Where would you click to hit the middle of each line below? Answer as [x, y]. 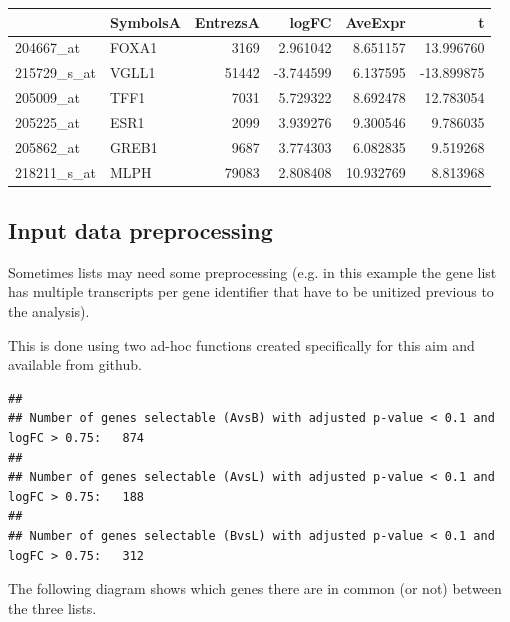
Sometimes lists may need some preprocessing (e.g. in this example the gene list [252, 271]
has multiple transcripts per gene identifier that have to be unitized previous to [251, 291]
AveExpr [375, 21]
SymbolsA [145, 21]
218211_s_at [55, 171]
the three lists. [52, 607]
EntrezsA [227, 21]
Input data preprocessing [140, 230]
